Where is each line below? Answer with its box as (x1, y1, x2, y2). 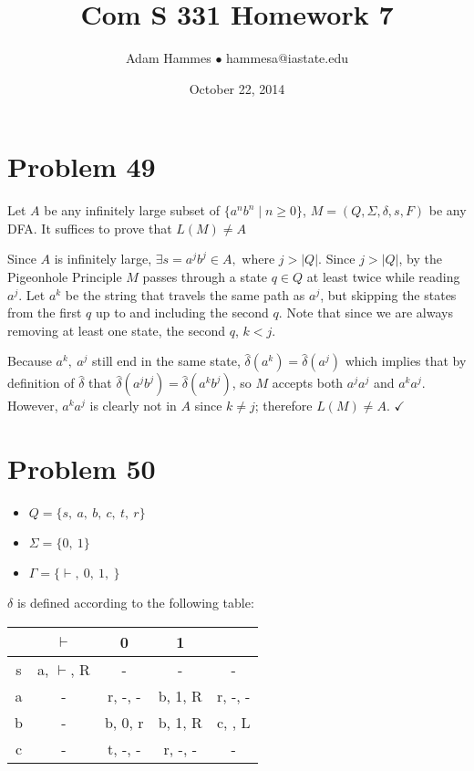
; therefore (254, 396, 313, 415)
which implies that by (345, 351, 467, 370)
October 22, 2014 (189, 78, 285, 98)
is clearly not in (89, 396, 177, 415)
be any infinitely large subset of (44, 201, 220, 220)
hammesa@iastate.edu (226, 48, 349, 68)
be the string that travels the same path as (65, 285, 305, 304)
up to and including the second (96, 303, 269, 322)
